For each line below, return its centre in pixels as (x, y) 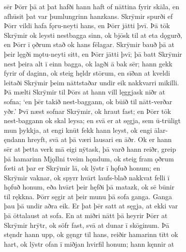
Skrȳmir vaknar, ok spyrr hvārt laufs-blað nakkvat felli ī (87, 177)
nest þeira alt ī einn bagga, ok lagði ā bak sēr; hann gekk (88, 63)
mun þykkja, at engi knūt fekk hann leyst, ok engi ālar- (86, 130)
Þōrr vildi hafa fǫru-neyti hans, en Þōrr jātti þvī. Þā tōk (87, 25)
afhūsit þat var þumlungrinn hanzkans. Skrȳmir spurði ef (88, 16)
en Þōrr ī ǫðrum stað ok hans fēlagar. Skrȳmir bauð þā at (89, 44)
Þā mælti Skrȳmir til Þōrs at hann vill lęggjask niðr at (85, 92)
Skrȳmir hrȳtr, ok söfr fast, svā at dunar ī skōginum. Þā (87, 225)
